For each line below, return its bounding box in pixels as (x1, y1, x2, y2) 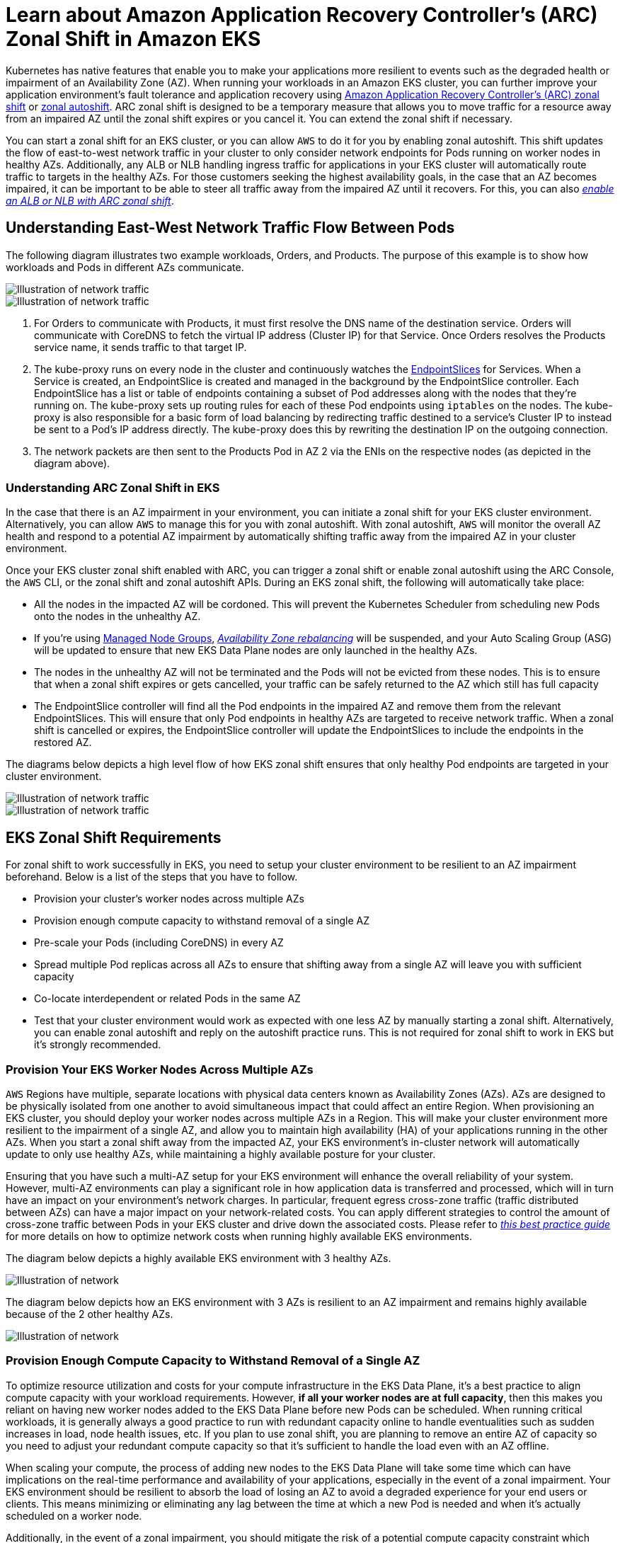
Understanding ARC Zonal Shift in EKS (6, 480, 220, 495)
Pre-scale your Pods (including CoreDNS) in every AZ (34, 936, 284, 949)
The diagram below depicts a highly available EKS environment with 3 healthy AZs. (6, 1251, 391, 1264)
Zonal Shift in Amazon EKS (6, 27, 261, 51)
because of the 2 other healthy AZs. (6, 1307, 173, 1320)
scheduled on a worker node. (6, 1509, 142, 1522)
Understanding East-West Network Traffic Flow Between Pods (6, 219, 455, 237)
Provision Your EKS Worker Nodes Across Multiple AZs (6, 1062, 314, 1077)
